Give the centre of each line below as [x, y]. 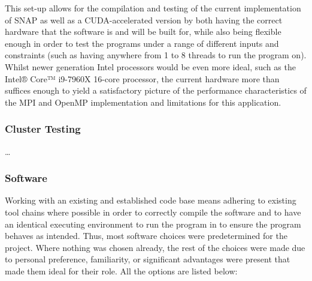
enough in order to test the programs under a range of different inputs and [142, 43]
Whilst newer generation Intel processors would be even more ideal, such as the [150, 66]
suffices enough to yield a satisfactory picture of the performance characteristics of [156, 90]
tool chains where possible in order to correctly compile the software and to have [153, 212]
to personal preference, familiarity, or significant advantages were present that [148, 259]
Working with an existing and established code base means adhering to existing [151, 200]
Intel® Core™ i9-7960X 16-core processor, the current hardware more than [142, 78]
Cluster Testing [43, 129]
